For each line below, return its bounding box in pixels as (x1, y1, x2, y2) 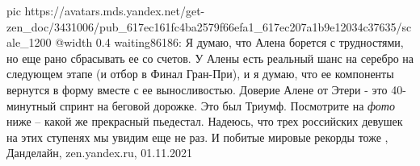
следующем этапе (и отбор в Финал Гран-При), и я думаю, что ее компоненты (6, 65, 394, 82)
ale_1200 (6, 34, 52, 51)
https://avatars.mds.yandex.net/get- (24, 2, 205, 19)
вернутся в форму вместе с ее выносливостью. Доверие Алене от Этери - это (6, 81, 388, 98)
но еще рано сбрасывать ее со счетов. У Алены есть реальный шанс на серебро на (6, 49, 414, 66)
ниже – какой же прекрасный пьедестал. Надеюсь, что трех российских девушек (6, 113, 403, 130)
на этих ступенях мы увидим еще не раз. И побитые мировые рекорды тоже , (6, 128, 388, 145)
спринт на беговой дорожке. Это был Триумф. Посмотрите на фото (60, 97, 395, 114)
